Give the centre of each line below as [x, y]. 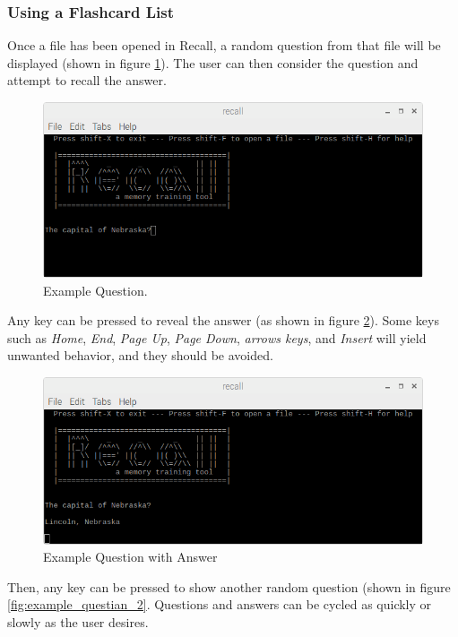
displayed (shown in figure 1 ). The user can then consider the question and [213, 62]
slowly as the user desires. [78, 621]
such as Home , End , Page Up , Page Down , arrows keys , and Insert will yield [217, 337]
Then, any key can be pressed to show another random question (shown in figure [229, 586]
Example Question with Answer [130, 557]
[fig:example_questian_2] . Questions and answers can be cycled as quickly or [220, 604]
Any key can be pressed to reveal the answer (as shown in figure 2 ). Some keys [223, 320]
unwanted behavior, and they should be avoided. [140, 355]
